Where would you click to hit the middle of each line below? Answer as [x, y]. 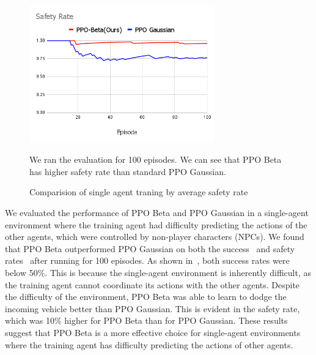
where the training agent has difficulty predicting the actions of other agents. [149, 344]
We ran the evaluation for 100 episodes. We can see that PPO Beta [156, 159]
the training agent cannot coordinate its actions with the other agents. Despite [152, 284]
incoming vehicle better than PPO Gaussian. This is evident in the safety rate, [152, 308]
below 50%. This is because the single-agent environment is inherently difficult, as [158, 273]
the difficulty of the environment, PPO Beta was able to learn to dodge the [146, 297]
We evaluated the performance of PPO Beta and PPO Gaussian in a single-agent [157, 213]
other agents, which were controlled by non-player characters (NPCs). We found [155, 237]
